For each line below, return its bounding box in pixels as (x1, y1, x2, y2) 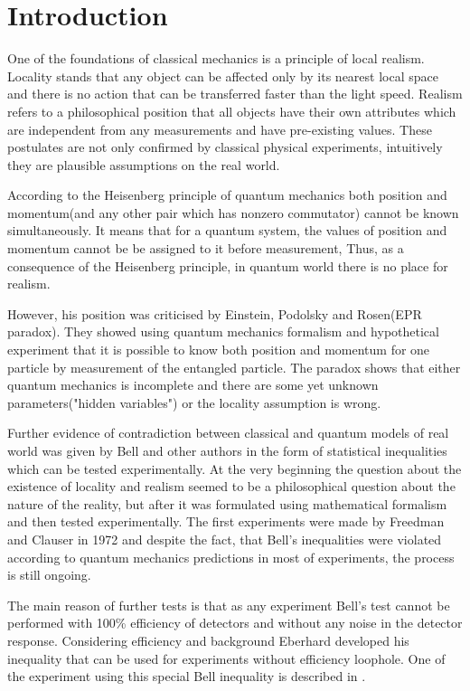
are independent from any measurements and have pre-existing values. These (7, 119, 432, 138)
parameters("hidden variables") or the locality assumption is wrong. (7, 393, 381, 412)
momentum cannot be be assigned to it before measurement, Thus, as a (7, 239, 404, 258)
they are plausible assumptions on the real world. (7, 155, 280, 174)
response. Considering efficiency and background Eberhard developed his (7, 630, 409, 649)
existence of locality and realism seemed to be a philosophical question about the (7, 477, 456, 496)
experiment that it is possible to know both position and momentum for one (7, 340, 430, 359)
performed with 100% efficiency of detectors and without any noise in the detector (7, 613, 463, 632)
